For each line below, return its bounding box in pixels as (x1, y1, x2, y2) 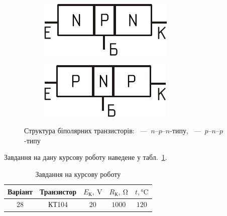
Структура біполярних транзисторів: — (24, 125, 148, 136)
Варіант (8, 186, 33, 196)
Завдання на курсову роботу (35, 168, 121, 179)
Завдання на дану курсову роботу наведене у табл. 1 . (4, 152, 167, 162)
